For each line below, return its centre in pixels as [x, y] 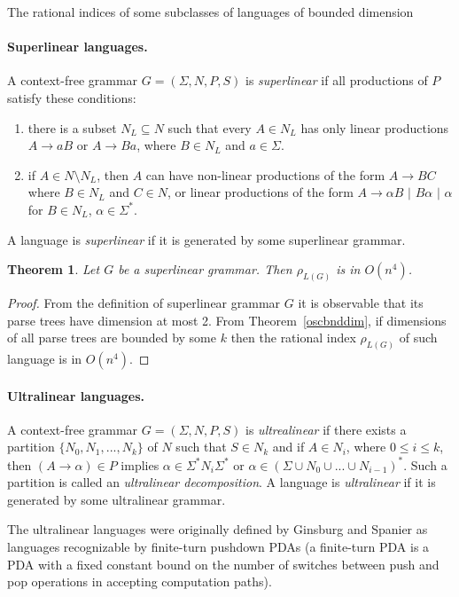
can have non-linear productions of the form [265, 174]
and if [288, 447]
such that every [210, 127]
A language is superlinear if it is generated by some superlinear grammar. [206, 239]
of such [418, 338]
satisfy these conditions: [72, 97]
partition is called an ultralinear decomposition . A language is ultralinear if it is [222, 482]
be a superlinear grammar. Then [205, 269]
